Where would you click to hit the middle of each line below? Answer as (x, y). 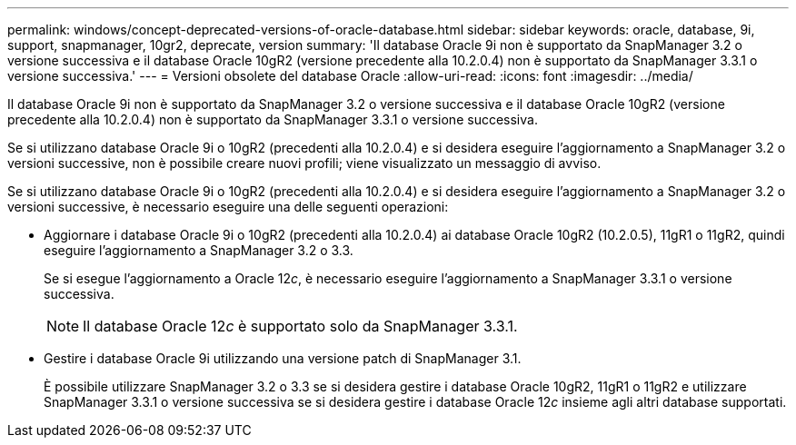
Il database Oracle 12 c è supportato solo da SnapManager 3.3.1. (300, 326)
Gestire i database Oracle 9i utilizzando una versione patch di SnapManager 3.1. (283, 358)
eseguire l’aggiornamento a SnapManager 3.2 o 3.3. (199, 250)
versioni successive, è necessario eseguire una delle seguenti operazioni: (228, 207)
